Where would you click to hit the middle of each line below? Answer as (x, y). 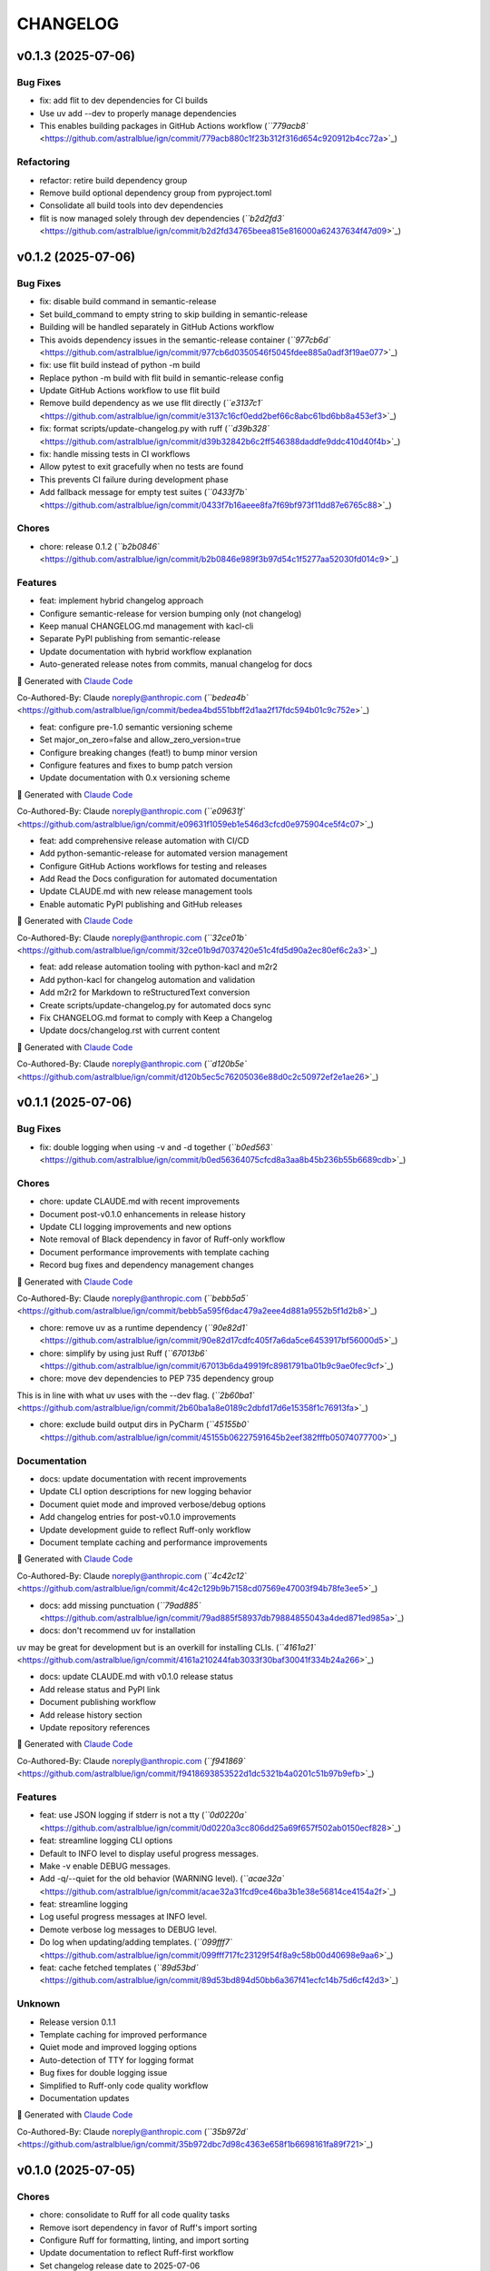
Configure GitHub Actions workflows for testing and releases (153, 866)
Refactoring (44, 162)
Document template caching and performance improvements (153, 1542)
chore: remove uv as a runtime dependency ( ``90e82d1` (144, 1327)
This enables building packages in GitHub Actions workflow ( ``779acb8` (174, 126)
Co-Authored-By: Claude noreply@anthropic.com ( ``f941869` (131, 1760)
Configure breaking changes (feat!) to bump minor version (148, 752)
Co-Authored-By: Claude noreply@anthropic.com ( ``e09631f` (131, 811)
